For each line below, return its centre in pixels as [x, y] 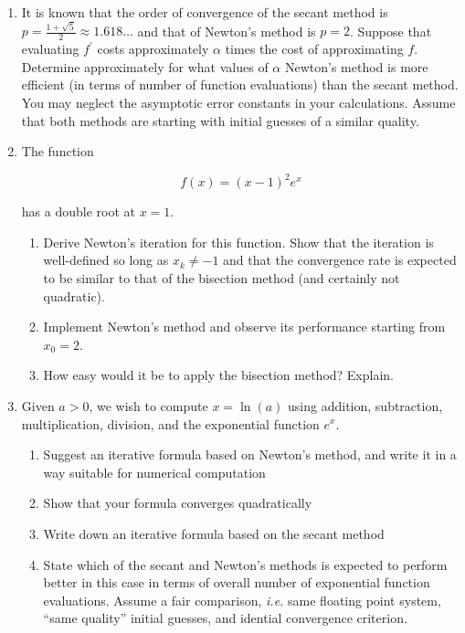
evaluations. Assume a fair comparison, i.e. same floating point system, [242, 600]
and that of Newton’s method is [227, 31]
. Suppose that [391, 31]
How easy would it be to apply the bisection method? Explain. [219, 375]
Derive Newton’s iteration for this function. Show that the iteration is [238, 242]
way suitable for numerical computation [154, 472]
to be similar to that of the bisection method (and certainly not [222, 277]
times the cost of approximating [314, 49]
